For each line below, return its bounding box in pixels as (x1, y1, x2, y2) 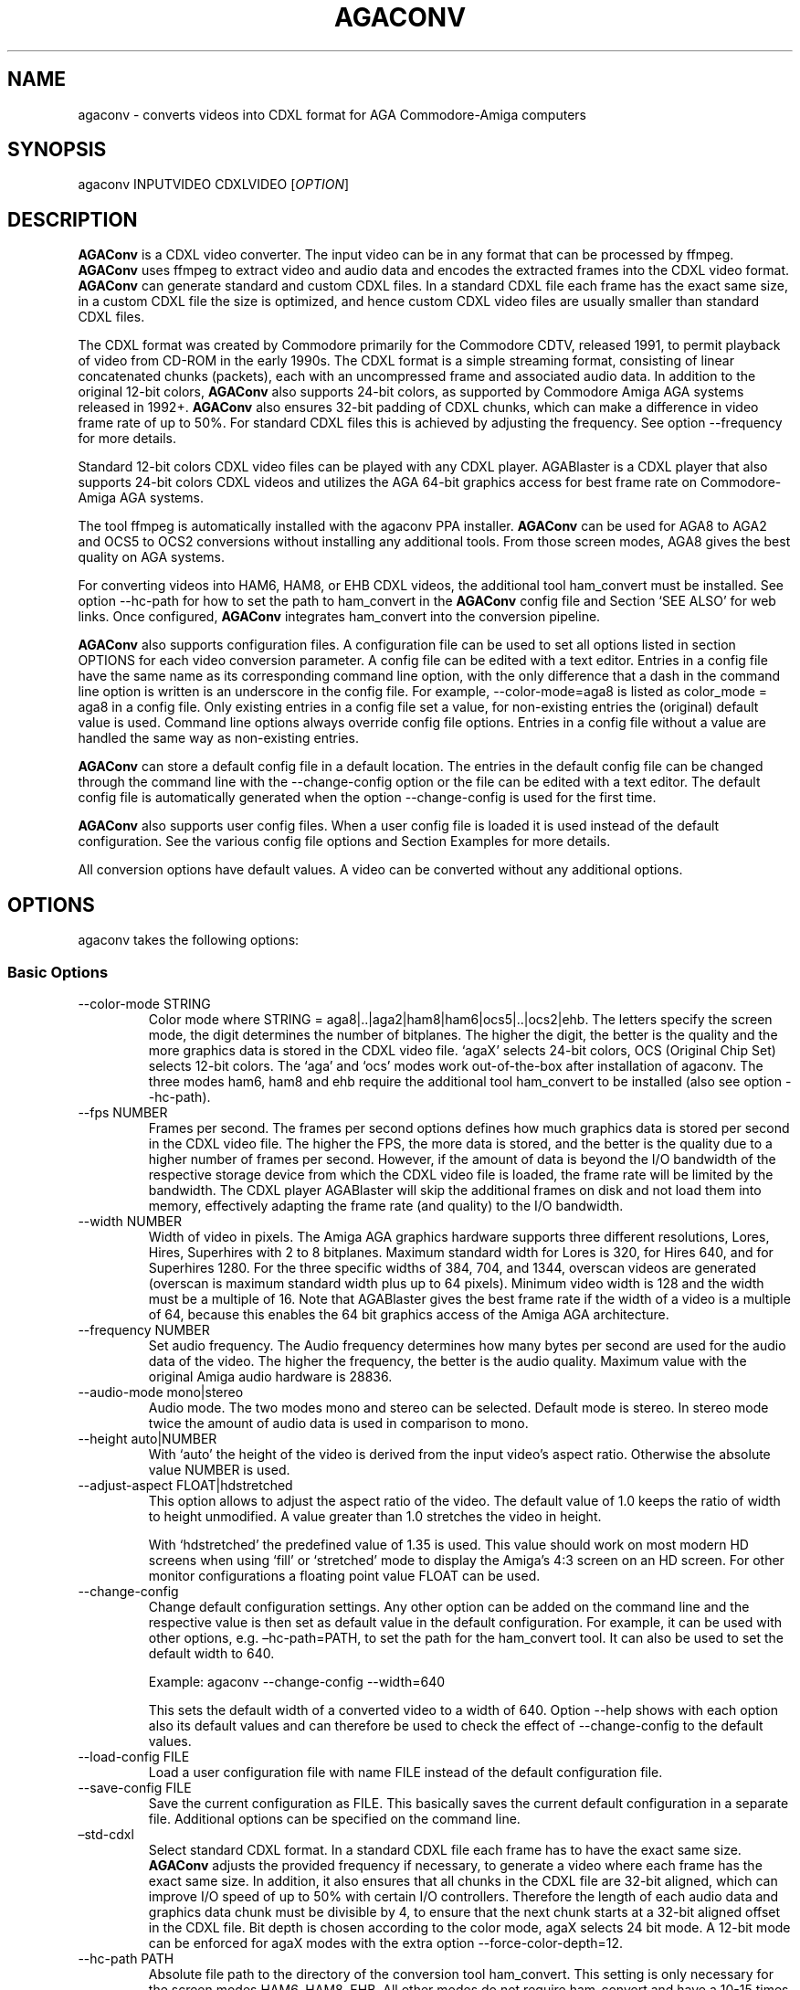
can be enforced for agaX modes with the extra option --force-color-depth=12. (148, 1934, 624, 1951)
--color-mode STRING (78, 995, 211, 1011)
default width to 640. (148, 1645, 275, 1661)
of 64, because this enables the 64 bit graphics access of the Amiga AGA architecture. (148, 1306, 669, 1322)
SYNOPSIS (7, 138, 107, 162)
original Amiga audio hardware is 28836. (148, 1368, 393, 1384)
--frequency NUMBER (78, 1321, 210, 1338)
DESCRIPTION (7, 207, 138, 231)
